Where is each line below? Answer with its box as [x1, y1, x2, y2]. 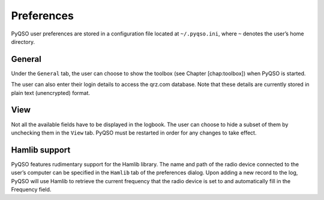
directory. [11, 38, 35, 45]
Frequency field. [11, 186, 52, 193]
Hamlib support [11, 145, 71, 155]
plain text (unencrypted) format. [11, 89, 90, 96]
